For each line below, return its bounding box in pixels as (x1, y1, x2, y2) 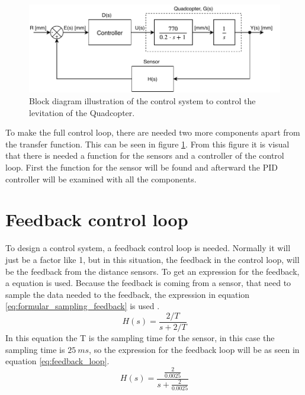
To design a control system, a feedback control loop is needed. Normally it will (5, 242, 291, 254)
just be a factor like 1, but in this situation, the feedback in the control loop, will (5, 253, 300, 265)
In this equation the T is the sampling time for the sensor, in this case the (5, 331, 275, 343)
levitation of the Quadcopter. (29, 106, 135, 118)
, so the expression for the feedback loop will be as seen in (89, 343, 300, 355)
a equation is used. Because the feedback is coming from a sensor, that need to (5, 277, 291, 289)
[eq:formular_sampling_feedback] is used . (5, 300, 160, 312)
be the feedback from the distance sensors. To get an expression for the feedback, (5, 265, 300, 277)
